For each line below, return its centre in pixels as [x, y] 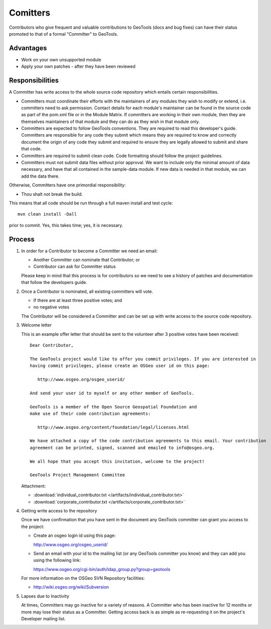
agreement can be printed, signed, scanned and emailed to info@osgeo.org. [122, 447]
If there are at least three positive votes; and [78, 301]
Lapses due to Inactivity [45, 596]
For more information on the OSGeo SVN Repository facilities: [83, 578]
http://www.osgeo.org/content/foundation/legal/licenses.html [113, 427]
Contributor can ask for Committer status [75, 266]
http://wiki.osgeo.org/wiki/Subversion [71, 587]
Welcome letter [37, 325]
